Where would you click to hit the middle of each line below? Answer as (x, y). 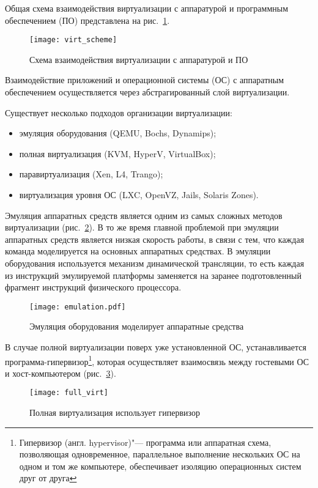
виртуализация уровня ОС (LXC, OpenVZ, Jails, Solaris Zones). (139, 194)
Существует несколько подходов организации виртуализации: (119, 112)
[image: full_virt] (69, 393)
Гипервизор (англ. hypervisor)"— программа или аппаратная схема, (145, 442)
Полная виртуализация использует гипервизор (115, 412)
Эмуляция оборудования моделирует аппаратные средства (137, 326)
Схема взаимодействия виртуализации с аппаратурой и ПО (139, 59)
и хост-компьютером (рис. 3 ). (61, 373)
